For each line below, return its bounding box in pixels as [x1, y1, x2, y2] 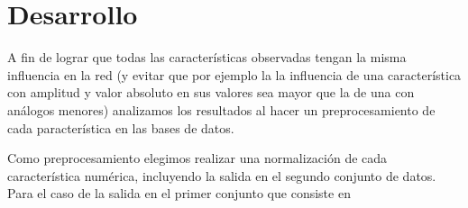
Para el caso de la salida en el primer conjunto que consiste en [7, 184, 351, 203]
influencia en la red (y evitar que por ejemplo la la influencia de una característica [7, 65, 462, 84]
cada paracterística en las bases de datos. [7, 118, 234, 137]
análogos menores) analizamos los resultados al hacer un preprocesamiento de [7, 100, 436, 119]
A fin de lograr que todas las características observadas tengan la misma [7, 48, 407, 67]
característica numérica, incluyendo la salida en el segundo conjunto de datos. [7, 166, 436, 185]
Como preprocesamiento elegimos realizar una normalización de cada [7, 149, 388, 167]
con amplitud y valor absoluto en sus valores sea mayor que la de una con [7, 83, 415, 102]
